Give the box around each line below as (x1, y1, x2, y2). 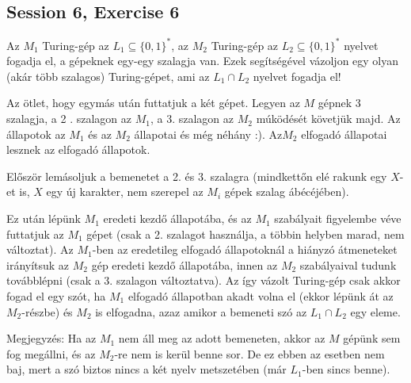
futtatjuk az (6, 225, 64, 242)
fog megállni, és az (6, 345, 96, 362)
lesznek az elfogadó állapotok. (6, 141, 150, 158)
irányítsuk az (6, 256, 70, 273)
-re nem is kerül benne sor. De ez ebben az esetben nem (114, 345, 385, 362)
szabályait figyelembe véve (274, 210, 401, 227)
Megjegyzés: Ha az (6, 330, 97, 347)
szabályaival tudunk (299, 256, 397, 273)
